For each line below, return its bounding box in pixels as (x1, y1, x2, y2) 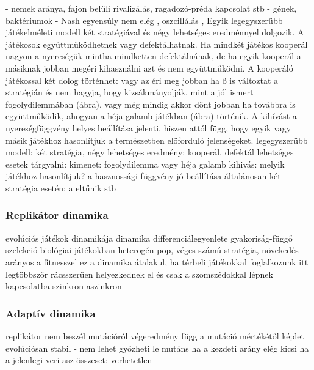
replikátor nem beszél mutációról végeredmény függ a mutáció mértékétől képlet (5, 329, 304, 342)
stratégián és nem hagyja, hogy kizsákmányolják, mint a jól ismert (5, 86, 254, 98)
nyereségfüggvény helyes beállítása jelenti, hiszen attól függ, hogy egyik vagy (5, 121, 291, 134)
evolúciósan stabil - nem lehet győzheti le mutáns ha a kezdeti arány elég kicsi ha (5, 341, 309, 354)
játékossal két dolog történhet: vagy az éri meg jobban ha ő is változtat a (5, 73, 279, 86)
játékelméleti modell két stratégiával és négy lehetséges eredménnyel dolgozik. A (5, 26, 304, 39)
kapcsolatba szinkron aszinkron (5, 279, 122, 292)
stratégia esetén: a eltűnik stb (5, 181, 116, 194)
